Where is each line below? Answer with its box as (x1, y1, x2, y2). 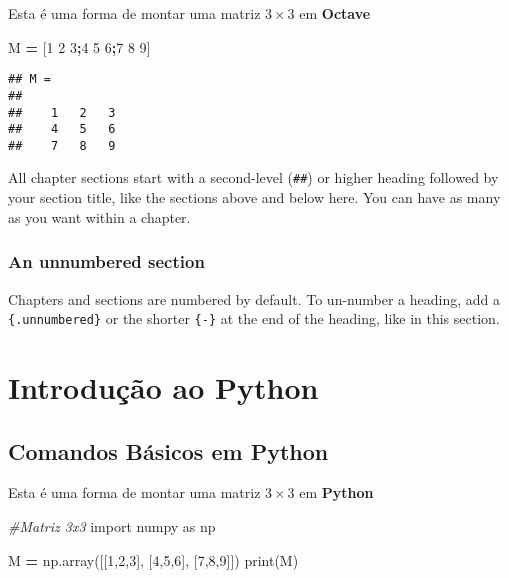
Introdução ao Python (8, 366, 319, 407)
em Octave (299, 3, 371, 23)
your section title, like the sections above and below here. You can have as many (8, 187, 501, 208)
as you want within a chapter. (8, 206, 191, 227)
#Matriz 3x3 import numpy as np (8, 515, 216, 536)
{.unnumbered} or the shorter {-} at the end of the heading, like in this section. (8, 308, 500, 329)
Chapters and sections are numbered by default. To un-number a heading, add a (8, 288, 500, 309)
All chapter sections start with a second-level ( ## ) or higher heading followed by (8, 167, 499, 188)
